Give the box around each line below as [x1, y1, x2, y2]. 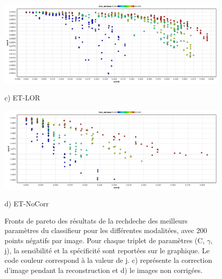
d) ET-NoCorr [5, 198, 49, 209]
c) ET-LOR [5, 92, 40, 103]
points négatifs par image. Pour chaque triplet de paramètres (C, [5, 235, 205, 246]
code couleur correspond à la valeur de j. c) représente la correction [5, 255, 212, 265]
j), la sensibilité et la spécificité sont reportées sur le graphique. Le [5, 245, 210, 255]
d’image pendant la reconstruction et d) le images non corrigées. [5, 264, 203, 275]
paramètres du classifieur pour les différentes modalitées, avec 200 [5, 225, 207, 236]
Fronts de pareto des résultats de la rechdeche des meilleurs [5, 215, 188, 226]
